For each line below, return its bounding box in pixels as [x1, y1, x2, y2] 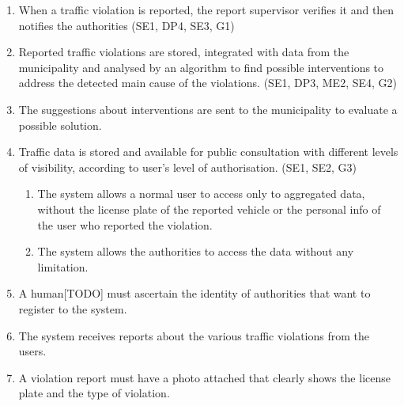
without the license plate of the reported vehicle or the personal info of [37, 200, 381, 217]
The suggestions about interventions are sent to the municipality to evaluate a [18, 101, 398, 117]
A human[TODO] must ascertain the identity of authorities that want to [18, 285, 371, 302]
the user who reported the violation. [37, 216, 213, 233]
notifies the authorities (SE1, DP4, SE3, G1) [18, 17, 235, 33]
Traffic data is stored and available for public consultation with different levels [18, 143, 398, 160]
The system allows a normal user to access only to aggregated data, [37, 185, 365, 202]
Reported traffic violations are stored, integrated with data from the [18, 44, 349, 60]
